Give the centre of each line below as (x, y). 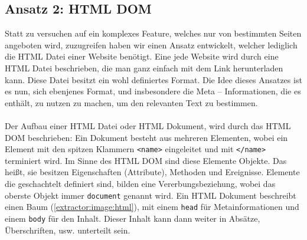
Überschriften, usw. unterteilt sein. (68, 230)
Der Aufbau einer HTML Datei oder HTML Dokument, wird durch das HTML (148, 125)
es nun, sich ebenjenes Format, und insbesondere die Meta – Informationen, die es (153, 91)
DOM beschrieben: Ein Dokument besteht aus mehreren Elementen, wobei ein (146, 137)
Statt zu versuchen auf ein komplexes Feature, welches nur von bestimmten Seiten (153, 33)
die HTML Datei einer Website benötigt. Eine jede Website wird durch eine (142, 56)
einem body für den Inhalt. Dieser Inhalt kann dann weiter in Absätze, (133, 218)
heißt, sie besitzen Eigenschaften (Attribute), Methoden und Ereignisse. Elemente (152, 172)
